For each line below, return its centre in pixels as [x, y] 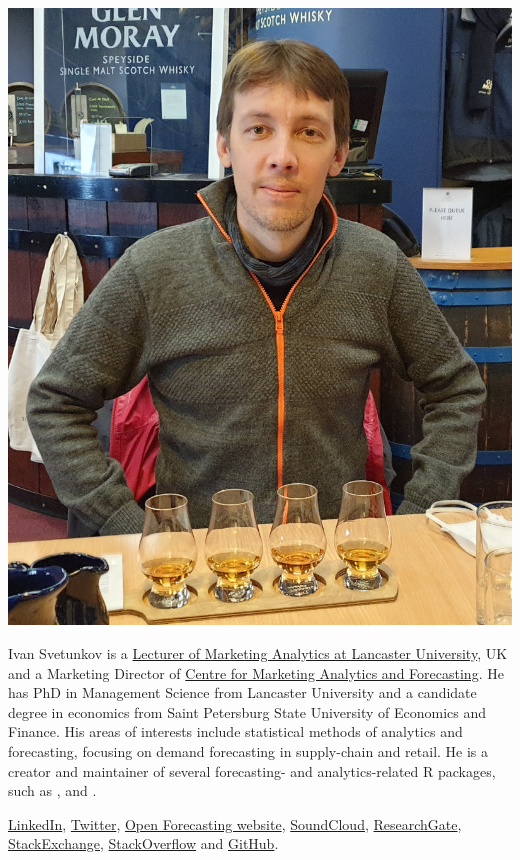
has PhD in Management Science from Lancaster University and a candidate [242, 692]
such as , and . [52, 790]
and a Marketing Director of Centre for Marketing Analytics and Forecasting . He [256, 672]
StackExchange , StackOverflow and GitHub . [143, 843]
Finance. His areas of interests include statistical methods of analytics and [235, 731]
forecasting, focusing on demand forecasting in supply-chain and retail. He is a [248, 750]
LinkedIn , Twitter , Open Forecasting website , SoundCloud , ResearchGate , [235, 823]
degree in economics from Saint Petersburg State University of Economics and [247, 711]
